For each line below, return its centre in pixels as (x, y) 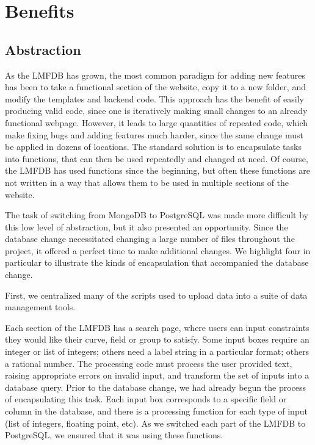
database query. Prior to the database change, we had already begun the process (156, 387)
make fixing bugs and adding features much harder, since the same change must (154, 134)
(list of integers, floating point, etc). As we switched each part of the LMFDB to (155, 423)
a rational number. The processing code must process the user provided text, (149, 363)
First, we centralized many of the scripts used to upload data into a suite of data (156, 295)
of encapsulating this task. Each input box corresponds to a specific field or (146, 399)
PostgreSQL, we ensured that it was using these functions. (114, 435)
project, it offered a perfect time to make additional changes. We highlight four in (158, 250)
